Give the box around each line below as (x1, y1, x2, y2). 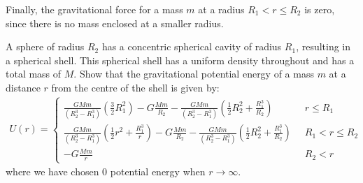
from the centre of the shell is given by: (51, 80, 220, 94)
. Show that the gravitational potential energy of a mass (73, 66, 314, 81)
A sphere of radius (6, 39, 85, 54)
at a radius (198, 2, 245, 16)
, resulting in (296, 39, 351, 54)
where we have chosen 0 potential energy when (6, 164, 206, 179)
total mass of (6, 66, 62, 81)
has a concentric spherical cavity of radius (101, 39, 282, 54)
